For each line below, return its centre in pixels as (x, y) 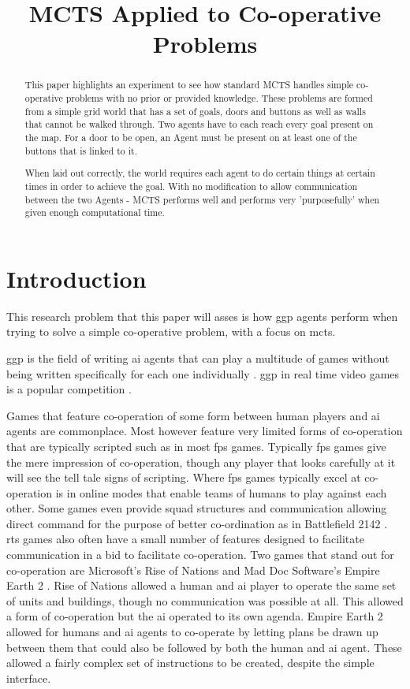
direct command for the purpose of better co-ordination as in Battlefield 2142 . (197, 523)
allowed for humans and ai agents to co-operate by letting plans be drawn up (192, 632)
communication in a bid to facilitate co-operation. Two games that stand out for (200, 555)
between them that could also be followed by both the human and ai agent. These (204, 647)
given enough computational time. (95, 212)
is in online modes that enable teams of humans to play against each (221, 492)
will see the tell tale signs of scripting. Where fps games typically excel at (184, 477)
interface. (29, 678)
